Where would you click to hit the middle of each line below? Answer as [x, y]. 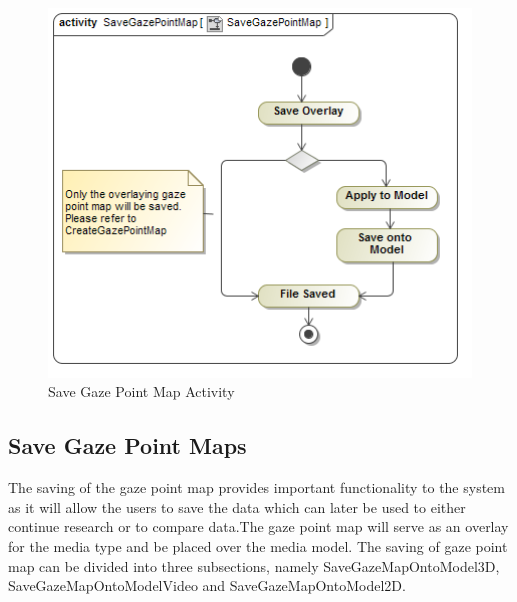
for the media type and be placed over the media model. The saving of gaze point [258, 545]
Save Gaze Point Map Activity [141, 391]
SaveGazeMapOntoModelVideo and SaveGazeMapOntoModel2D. [207, 585]
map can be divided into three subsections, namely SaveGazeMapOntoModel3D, [254, 565]
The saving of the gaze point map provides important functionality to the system [256, 487]
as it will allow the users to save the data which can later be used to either [237, 506]
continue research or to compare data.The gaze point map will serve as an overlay [258, 526]
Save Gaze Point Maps [127, 445]
